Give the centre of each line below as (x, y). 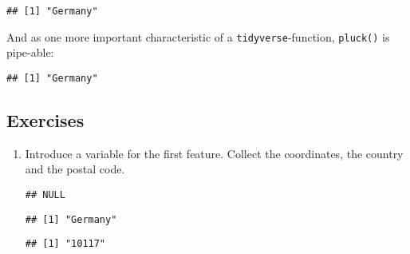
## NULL (45, 194)
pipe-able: (30, 52)
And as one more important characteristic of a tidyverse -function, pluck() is (198, 36)
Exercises (45, 119)
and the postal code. (75, 169)
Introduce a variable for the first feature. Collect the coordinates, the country (214, 153)
